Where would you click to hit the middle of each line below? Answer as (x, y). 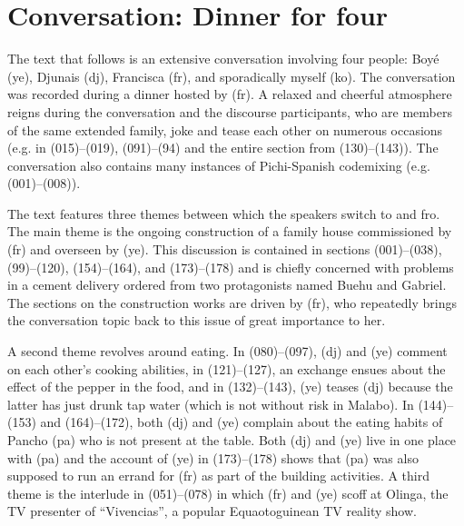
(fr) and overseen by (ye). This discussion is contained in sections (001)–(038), (225, 249)
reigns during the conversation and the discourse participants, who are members (230, 111)
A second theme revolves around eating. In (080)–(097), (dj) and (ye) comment (227, 351)
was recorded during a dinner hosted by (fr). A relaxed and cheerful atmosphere (230, 94)
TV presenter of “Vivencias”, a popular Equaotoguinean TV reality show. (212, 511)
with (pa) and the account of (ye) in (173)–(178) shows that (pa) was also (213, 457)
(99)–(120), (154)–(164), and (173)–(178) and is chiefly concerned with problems (231, 267)
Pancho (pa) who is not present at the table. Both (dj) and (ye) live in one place (232, 440)
